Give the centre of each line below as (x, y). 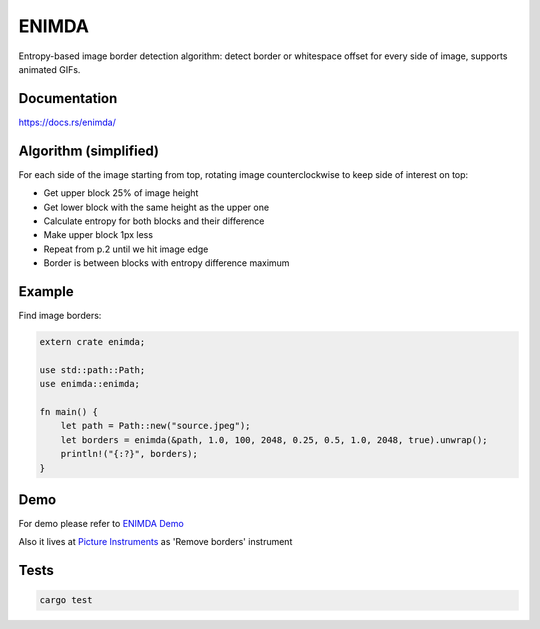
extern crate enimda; (92, 341)
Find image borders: (60, 315)
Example (46, 291)
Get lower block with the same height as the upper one (156, 207)
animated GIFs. (49, 69)
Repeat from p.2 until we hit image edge (126, 249)
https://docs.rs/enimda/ (67, 122)
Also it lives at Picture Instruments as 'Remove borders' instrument (155, 542)
